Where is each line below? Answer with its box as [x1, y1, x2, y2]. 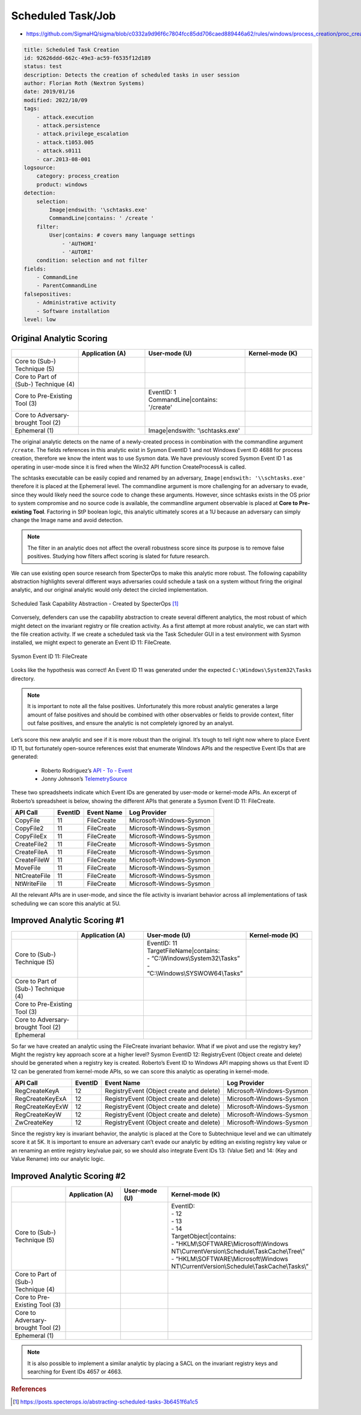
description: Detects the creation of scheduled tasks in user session [23, 71, 240, 78]
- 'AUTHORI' [61, 240, 97, 247]
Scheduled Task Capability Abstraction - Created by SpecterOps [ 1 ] [11, 600, 179, 607]
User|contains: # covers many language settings [49, 232, 196, 239]
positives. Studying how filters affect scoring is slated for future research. [27, 553, 210, 560]
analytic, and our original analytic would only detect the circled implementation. [11, 586, 208, 594]
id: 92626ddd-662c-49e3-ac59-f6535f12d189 [23, 54, 151, 61]
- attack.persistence [36, 122, 100, 129]
